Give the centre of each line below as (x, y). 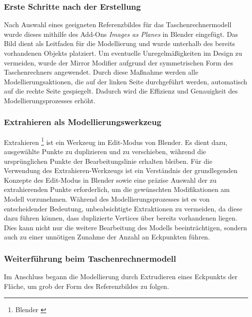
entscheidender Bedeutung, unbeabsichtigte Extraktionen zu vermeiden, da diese (123, 208)
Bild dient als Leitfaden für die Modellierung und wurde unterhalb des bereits (119, 43)
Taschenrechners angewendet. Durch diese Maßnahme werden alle (101, 72)
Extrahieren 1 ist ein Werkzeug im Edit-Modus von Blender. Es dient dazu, (116, 141)
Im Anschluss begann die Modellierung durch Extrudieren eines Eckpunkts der (121, 277)
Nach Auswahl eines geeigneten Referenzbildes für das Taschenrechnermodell (118, 24)
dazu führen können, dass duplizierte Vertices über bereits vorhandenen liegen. (121, 218)
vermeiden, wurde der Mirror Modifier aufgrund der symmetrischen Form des (119, 62)
